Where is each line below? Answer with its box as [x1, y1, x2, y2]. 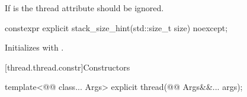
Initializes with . [5, 41, 64, 53]
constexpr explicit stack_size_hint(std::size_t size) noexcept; [5, 21, 228, 34]
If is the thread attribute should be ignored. [5, 2, 164, 14]
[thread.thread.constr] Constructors [5, 61, 130, 73]
